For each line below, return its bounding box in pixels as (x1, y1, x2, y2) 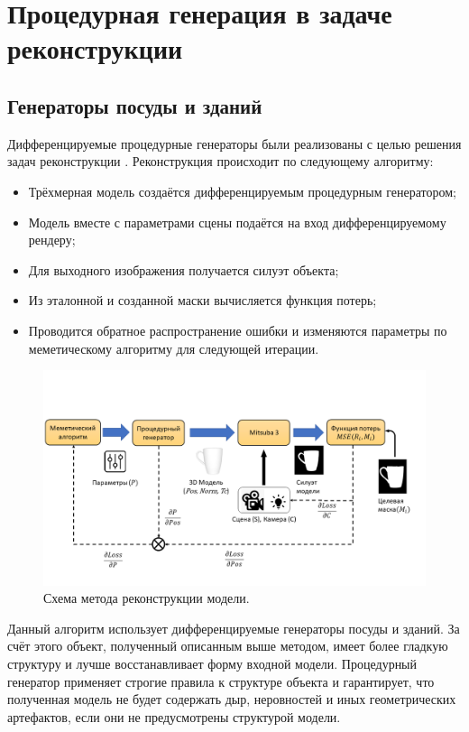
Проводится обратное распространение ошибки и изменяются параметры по (28, 320, 447, 339)
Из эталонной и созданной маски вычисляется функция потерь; (28, 291, 377, 310)
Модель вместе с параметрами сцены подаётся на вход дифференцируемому (28, 212, 446, 231)
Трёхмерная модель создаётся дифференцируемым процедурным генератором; (28, 181, 456, 200)
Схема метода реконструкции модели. (43, 588, 250, 607)
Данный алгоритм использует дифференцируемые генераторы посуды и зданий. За (7, 618, 460, 637)
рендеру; (28, 230, 76, 249)
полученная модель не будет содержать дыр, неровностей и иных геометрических (7, 690, 456, 709)
